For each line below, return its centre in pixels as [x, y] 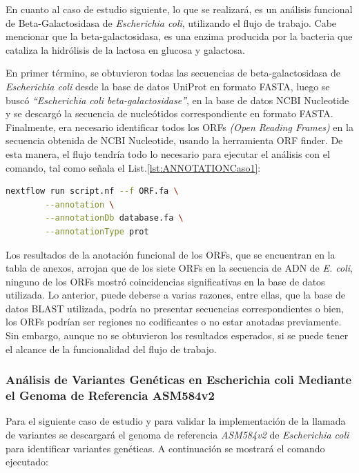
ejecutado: [27, 462]
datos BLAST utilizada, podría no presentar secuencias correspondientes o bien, [175, 308]
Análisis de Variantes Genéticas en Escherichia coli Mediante [179, 380]
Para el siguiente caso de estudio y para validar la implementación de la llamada [176, 421]
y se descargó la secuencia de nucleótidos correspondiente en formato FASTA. [169, 113]
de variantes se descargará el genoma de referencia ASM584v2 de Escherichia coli [177, 434]
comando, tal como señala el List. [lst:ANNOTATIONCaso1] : [133, 167]
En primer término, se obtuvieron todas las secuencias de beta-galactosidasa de [173, 73]
